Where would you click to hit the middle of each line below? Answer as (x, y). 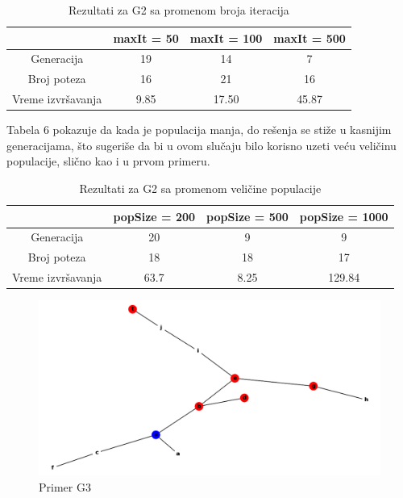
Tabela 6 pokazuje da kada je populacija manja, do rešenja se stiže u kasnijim (199, 130)
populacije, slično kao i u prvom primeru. (108, 161)
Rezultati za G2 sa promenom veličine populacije (200, 188)
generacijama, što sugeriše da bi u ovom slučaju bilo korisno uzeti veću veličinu (201, 145)
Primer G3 (65, 486)
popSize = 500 (247, 216)
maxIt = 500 (310, 38)
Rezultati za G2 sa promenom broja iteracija (179, 10)
